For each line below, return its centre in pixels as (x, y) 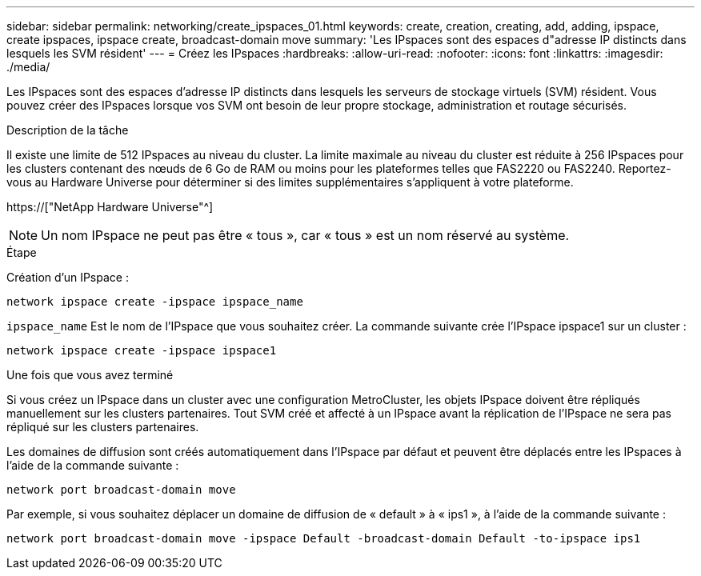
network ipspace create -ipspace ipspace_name (155, 302)
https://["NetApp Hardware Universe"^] (110, 207)
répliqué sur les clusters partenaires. (103, 427)
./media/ (28, 67)
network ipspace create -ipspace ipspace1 (142, 350)
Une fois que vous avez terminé (90, 375)
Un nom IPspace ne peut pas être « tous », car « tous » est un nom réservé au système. (305, 235)
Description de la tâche (68, 130)
